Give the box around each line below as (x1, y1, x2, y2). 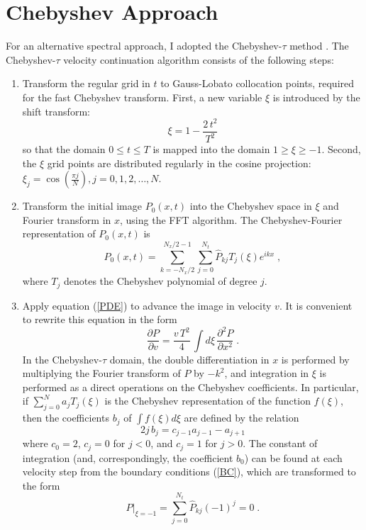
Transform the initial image (22, 198, 142, 213)
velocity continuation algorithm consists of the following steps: (63, 52, 334, 67)
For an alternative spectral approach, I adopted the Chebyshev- (6, 38, 282, 53)
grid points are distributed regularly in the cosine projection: (47, 155, 311, 170)
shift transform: (22, 103, 90, 118)
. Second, (321, 142, 361, 156)
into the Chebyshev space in (189, 198, 312, 213)
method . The (289, 38, 349, 53)
